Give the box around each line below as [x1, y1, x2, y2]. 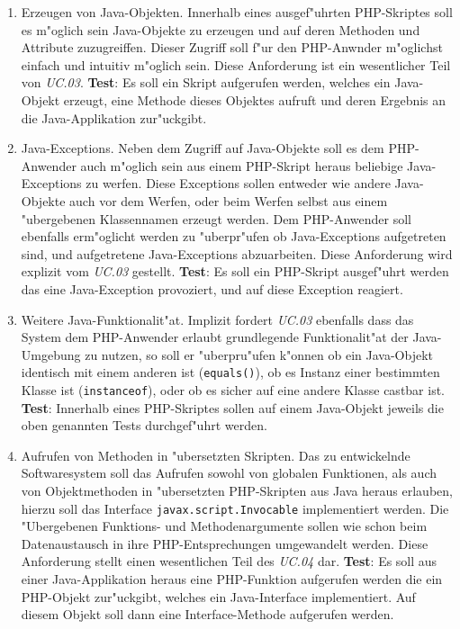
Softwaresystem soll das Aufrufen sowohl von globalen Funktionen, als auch [21, 463, 437, 482]
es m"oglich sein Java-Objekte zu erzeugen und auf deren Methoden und [21, 20, 420, 39]
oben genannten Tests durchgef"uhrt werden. [21, 416, 267, 435]
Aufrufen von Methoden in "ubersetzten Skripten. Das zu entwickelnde [21, 445, 410, 464]
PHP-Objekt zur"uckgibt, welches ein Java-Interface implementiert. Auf [21, 587, 416, 606]
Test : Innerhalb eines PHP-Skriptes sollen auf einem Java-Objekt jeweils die [21, 398, 444, 417]
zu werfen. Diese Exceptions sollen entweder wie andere [86, 174, 391, 193]
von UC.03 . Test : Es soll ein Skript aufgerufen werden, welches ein [21, 73, 391, 92]
